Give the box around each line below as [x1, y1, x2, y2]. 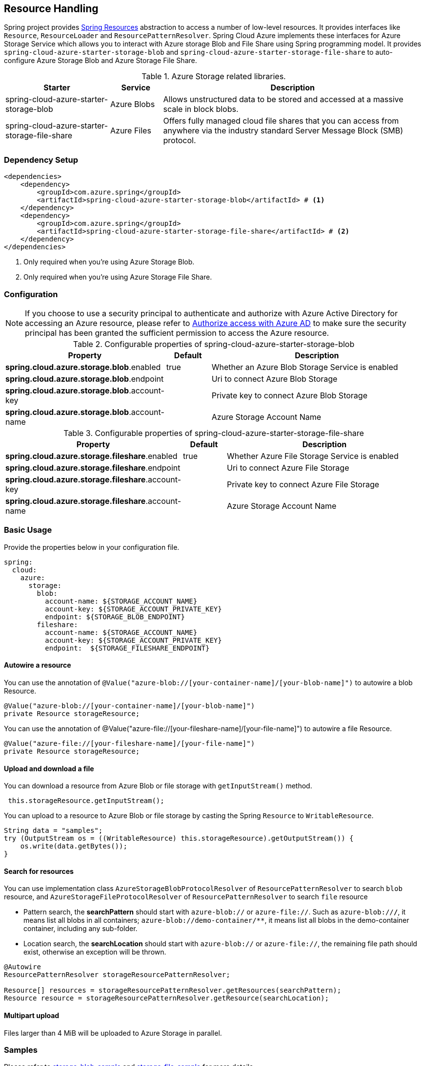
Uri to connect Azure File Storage [226, 462, 349, 473]
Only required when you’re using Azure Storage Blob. [23, 258, 195, 266]
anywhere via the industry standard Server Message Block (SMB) [163, 126, 404, 136]
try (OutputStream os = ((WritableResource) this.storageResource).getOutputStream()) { [4, 834, 354, 843]
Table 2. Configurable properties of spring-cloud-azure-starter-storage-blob [73, 339, 355, 349]
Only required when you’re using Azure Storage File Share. [23, 273, 212, 282]
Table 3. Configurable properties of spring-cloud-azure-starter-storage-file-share [63, 428, 364, 438]
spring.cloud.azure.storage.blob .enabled [5, 362, 161, 372]
